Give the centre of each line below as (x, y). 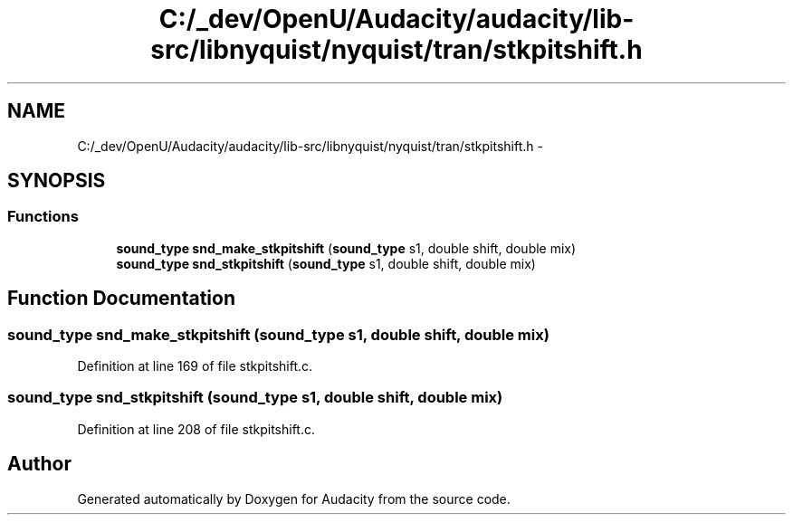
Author (39, 464)
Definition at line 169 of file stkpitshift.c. (195, 366)
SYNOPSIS (57, 181)
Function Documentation (121, 299)
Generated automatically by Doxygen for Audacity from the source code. (294, 498)
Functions (43, 217)
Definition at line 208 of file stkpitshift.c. (196, 429)
